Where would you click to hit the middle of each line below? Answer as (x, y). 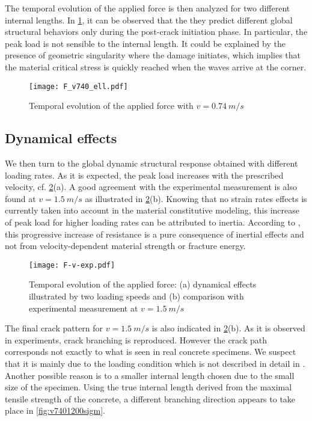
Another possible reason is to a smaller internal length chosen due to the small (150, 375)
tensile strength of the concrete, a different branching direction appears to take (150, 398)
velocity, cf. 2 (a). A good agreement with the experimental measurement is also (151, 187)
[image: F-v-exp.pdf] (72, 265)
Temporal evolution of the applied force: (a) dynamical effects (143, 284)
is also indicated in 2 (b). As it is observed (228, 328)
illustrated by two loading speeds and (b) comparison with (136, 296)
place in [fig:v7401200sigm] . (55, 410)
